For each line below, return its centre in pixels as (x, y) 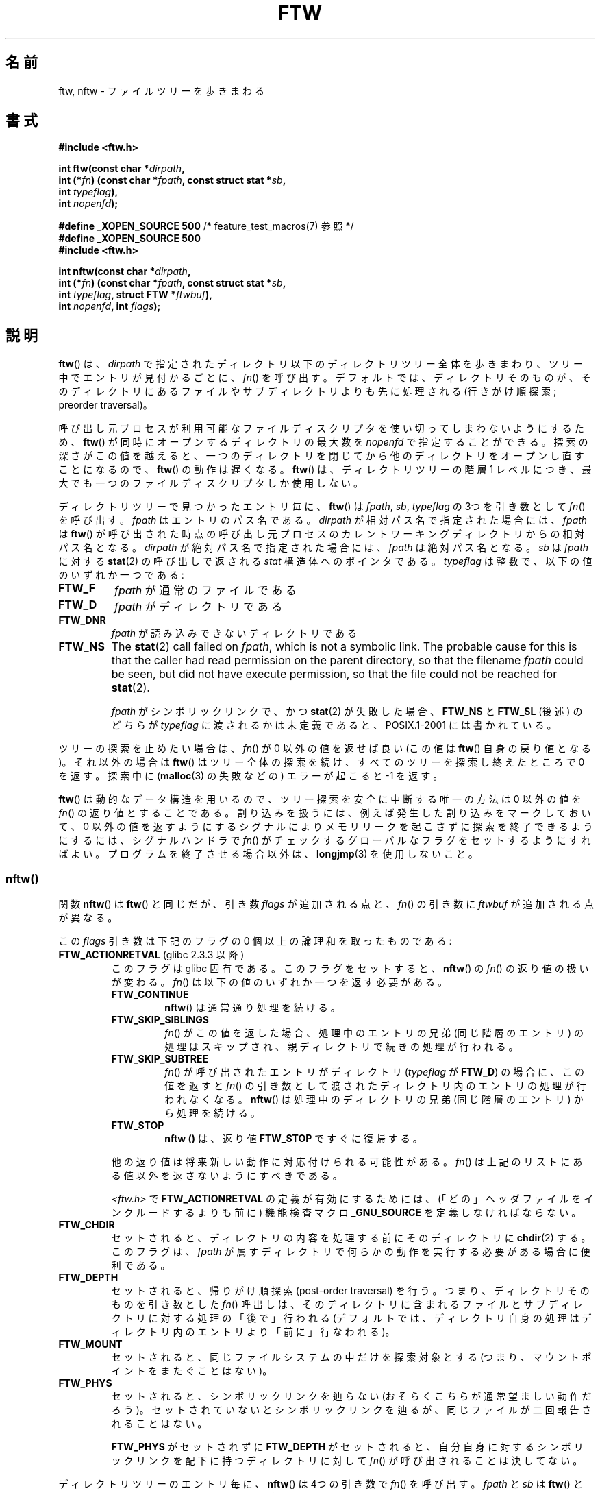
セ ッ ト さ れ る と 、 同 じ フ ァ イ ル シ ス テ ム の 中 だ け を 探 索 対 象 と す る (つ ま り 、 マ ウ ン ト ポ (351, 1357)
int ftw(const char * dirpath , (122, 169)
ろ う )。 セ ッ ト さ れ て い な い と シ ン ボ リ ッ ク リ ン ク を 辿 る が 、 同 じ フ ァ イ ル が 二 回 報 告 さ (351, 1410)
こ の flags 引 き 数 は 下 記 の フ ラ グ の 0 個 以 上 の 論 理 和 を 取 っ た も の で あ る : (255, 941)
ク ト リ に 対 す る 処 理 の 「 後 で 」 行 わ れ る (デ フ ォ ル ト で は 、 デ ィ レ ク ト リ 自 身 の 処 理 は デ (351, 1318)
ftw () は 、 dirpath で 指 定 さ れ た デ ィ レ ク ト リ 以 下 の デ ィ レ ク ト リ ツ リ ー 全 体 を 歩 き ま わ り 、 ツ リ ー (321, 364)
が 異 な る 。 (88, 918)
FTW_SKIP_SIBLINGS (160, 1020)
